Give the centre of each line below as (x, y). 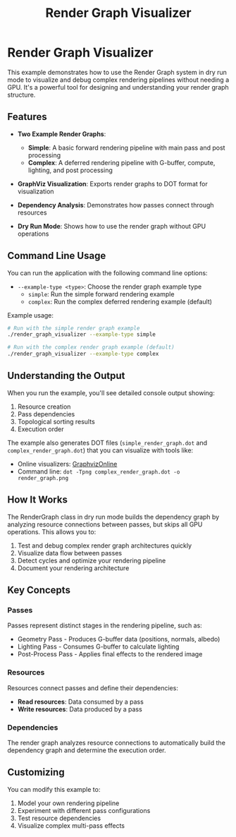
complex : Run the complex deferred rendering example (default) (120, 301)
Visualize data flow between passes (69, 553)
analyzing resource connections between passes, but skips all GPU (105, 524)
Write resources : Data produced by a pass (80, 709)
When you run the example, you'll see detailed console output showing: (111, 392)
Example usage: (31, 315)
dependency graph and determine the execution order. (87, 750)
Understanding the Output (66, 376)
